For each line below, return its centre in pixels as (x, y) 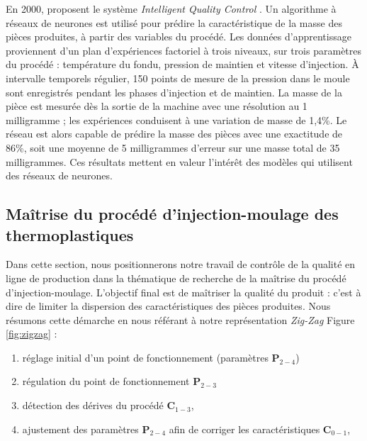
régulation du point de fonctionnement (106, 381)
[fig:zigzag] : (32, 334)
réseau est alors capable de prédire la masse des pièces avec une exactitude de (174, 134)
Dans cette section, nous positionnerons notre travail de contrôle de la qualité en (181, 264)
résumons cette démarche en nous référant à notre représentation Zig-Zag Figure (180, 319)
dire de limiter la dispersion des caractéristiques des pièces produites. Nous (168, 306)
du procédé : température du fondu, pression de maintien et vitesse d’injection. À (182, 64)
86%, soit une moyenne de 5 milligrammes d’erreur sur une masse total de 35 (173, 147)
